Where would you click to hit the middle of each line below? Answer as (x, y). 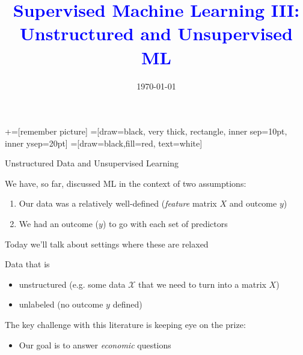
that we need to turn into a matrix (202, 284)
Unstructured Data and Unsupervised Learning (92, 163)
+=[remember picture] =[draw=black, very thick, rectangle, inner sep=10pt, (146, 131)
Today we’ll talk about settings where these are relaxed (107, 244)
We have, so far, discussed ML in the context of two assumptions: (126, 183)
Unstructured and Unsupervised (156, 33)
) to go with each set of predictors (165, 224)
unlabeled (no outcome (61, 304)
